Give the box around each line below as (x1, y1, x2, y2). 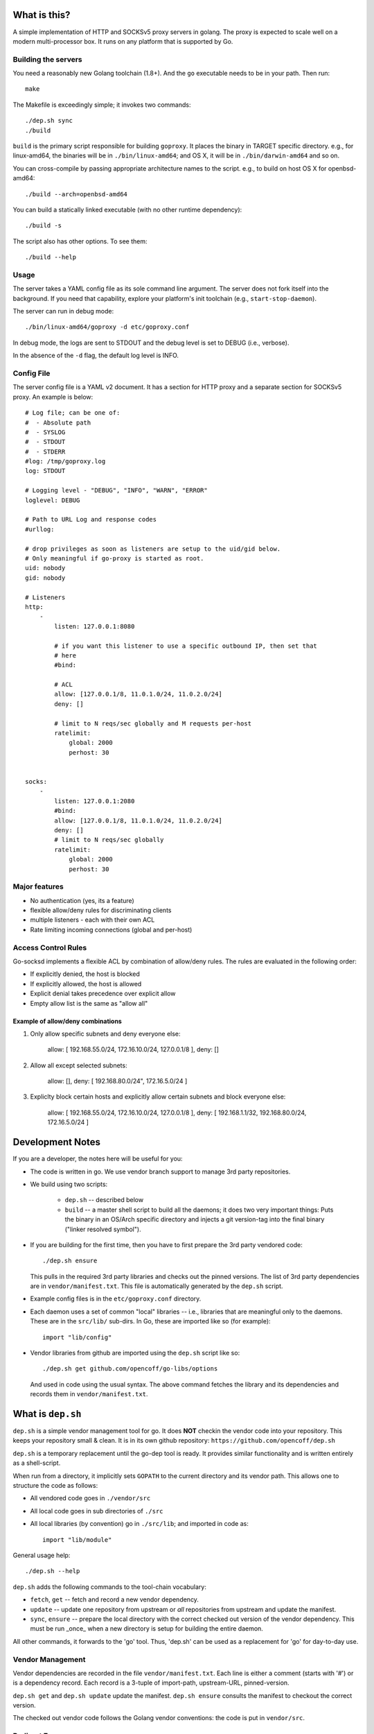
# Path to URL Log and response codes (25, 515, 157, 524)
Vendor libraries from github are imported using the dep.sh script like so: (30, 1349, 240, 1357)
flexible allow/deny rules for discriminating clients (30, 906, 172, 915)
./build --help (25, 253, 77, 261)
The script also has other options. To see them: (12, 237, 148, 246)
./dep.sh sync (25, 117, 73, 125)
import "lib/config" (42, 1333, 112, 1341)
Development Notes (12, 1136, 100, 1148)
